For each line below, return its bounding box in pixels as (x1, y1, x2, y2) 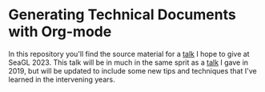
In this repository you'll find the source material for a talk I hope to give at (8, 49, 250, 58)
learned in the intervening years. (8, 74, 115, 84)
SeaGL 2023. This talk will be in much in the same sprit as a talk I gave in (8, 58, 249, 67)
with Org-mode (8, 22, 112, 41)
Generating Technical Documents (8, 6, 236, 24)
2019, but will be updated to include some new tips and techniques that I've (8, 66, 258, 75)
